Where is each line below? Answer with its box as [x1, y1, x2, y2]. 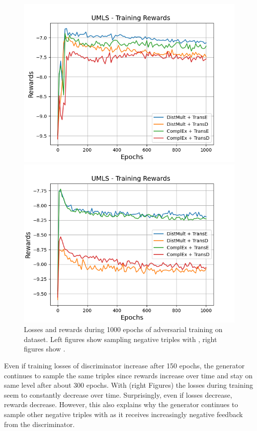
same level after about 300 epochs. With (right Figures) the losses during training [4, 380, 253, 390]
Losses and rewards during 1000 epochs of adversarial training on [24, 324, 223, 335]
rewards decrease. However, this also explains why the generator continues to [4, 399, 238, 410]
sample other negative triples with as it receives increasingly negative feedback [4, 409, 243, 419]
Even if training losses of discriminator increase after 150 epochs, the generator [4, 360, 245, 370]
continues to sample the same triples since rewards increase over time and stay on [4, 370, 253, 380]
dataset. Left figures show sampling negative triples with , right [24, 334, 217, 344]
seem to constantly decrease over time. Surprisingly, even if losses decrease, [4, 389, 232, 400]
